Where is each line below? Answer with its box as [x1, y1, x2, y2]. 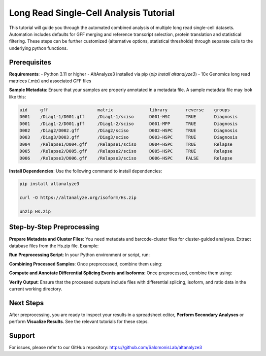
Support [9, 331, 35, 340]
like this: [9, 94, 26, 99]
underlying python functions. [9, 45, 68, 51]
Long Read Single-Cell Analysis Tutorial [9, 7, 175, 18]
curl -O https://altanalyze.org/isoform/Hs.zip [19, 195, 136, 200]
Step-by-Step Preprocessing [9, 223, 100, 231]
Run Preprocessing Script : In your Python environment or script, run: [9, 252, 150, 258]
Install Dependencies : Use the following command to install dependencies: [9, 168, 163, 174]
